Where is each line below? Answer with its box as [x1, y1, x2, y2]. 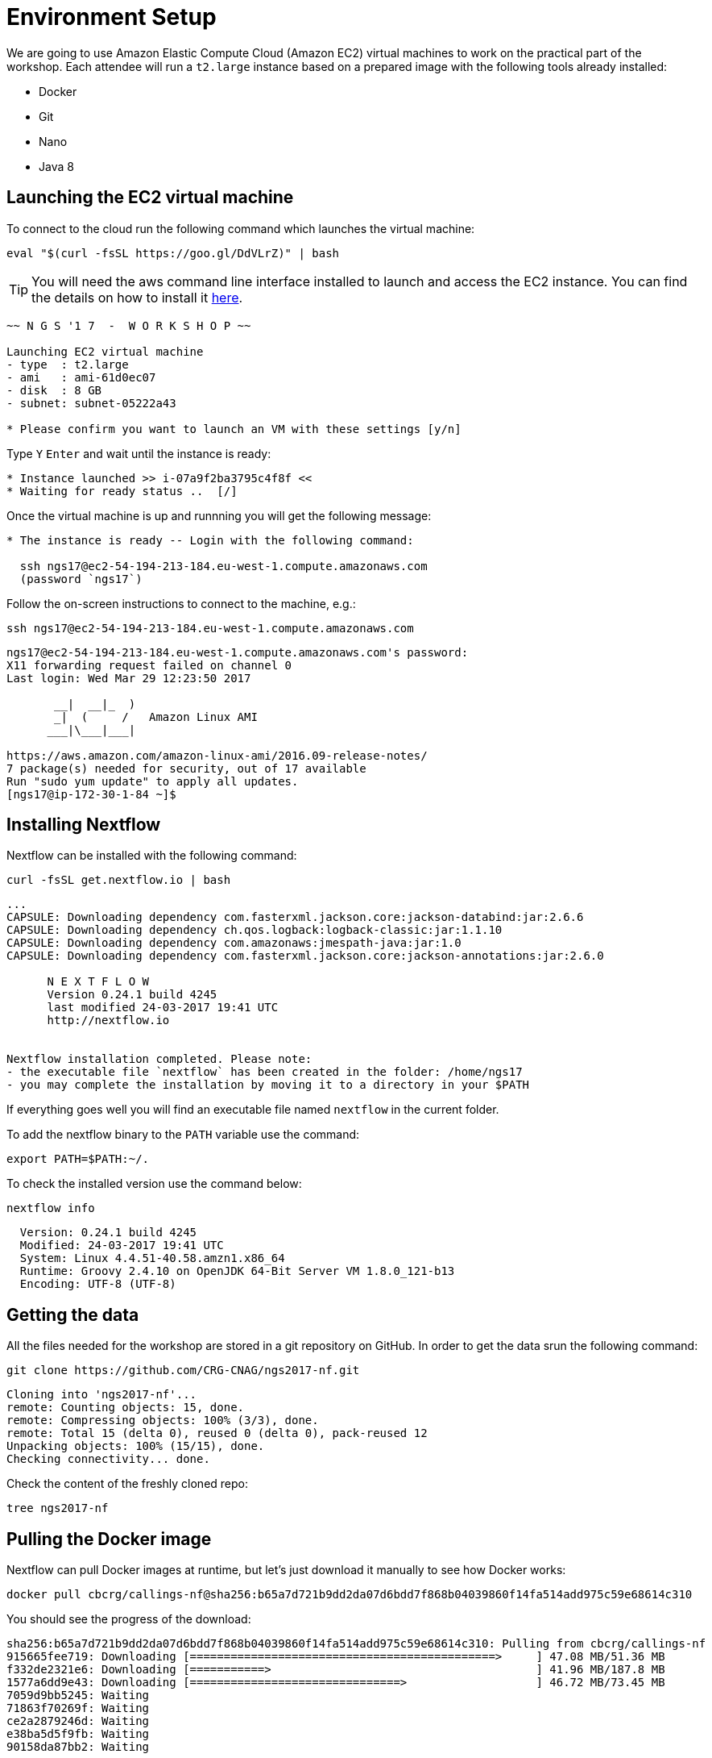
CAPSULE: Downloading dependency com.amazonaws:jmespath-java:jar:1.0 [6, 936, 462, 950]
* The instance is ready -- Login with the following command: [6, 533, 414, 547]
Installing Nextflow [6, 814, 161, 835]
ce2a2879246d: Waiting [6, 1714, 150, 1728]
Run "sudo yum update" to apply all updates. [6, 774, 299, 788]
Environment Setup [6, 3, 217, 31]
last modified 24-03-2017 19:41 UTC [47, 1001, 279, 1014]
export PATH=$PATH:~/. [6, 1152, 150, 1166]
